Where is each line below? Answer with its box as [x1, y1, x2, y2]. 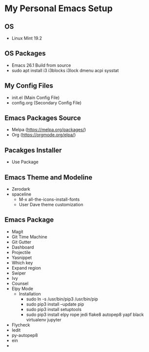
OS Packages [4, 49, 46, 58]
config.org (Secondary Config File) [11, 99, 82, 105]
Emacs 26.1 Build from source [11, 62, 71, 68]
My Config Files [4, 81, 54, 90]
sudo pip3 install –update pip [26, 301, 84, 307]
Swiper [11, 270, 26, 276]
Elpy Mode [11, 286, 34, 292]
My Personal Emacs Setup [4, 3, 113, 14]
